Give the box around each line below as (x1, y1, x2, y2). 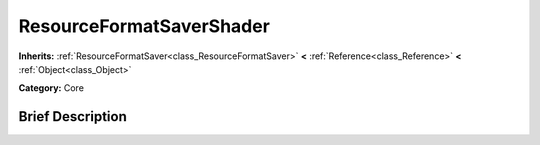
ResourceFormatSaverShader (18, 15, 270, 37)
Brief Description (18, 108, 127, 125)
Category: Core (18, 82, 85, 94)
